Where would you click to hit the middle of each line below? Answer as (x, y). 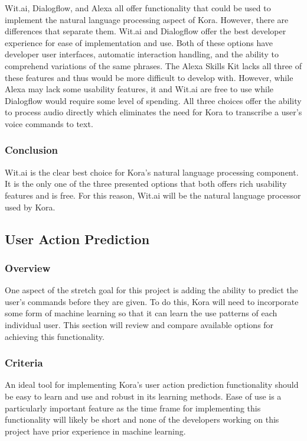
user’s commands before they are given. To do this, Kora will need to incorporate (152, 301)
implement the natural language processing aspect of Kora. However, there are (147, 19)
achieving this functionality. (55, 336)
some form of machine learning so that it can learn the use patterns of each (141, 313)
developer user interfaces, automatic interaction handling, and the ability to (142, 54)
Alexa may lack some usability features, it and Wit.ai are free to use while (139, 89)
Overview (28, 267)
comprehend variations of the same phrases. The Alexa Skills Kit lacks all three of (153, 65)
